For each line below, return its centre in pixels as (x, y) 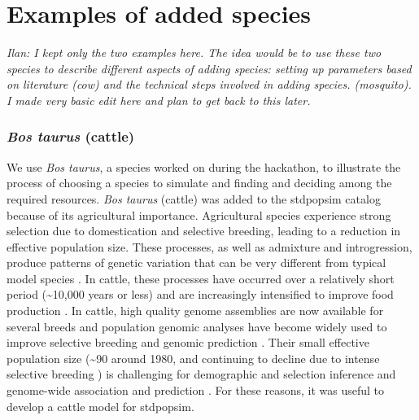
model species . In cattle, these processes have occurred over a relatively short (201, 278)
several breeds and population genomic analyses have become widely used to (197, 326)
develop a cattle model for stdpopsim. (100, 406)
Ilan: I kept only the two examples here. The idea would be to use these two (194, 52)
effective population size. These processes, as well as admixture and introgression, (209, 246)
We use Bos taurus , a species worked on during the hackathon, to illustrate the (204, 166)
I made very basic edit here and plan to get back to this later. (159, 100)
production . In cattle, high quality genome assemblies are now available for (195, 311)
